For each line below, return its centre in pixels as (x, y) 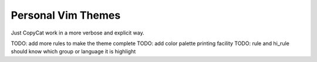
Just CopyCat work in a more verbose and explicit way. (77, 33)
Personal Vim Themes (66, 15)
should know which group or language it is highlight (73, 51)
